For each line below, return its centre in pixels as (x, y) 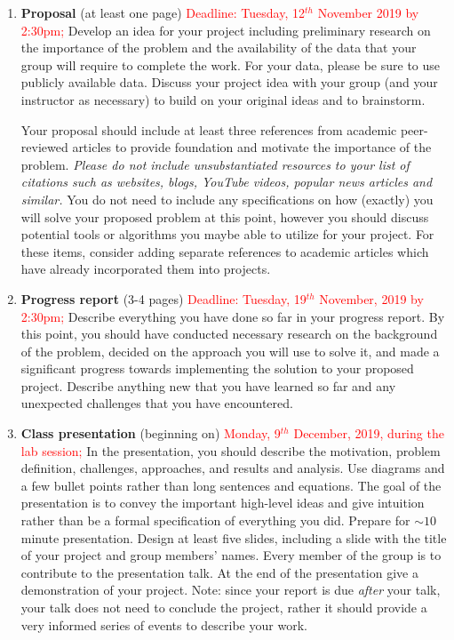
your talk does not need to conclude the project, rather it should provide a (224, 607)
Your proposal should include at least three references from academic (209, 129)
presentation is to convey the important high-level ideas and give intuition (223, 503)
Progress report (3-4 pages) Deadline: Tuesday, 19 (163, 298)
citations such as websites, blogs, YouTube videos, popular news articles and (227, 182)
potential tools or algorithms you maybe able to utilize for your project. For (227, 234)
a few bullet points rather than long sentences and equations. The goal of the (231, 485)
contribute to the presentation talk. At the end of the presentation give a (219, 572)
